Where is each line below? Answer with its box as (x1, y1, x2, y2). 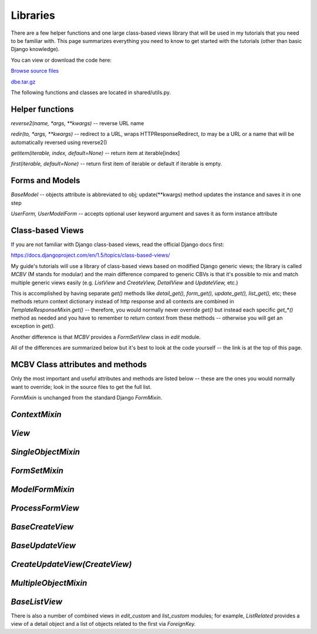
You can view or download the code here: (11, 56, 112, 63)
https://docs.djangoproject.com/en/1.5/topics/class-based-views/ (11, 251, 170, 259)
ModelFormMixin (11, 484, 75, 494)
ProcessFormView (11, 503, 79, 513)
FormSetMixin (11, 465, 64, 475)
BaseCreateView (11, 522, 74, 532)
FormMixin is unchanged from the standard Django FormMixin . (11, 394, 163, 401)
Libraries (11, 9, 55, 22)
